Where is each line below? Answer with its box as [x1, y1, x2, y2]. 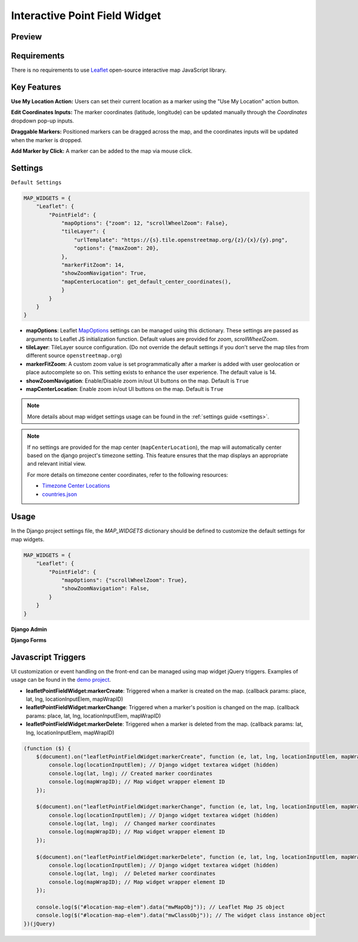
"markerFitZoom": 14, [61, 261, 125, 268]
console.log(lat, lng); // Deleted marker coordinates [48, 870, 216, 877]
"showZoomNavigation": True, [61, 270, 147, 277]
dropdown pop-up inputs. [11, 117, 75, 124]
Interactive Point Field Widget [11, 9, 161, 22]
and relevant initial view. [27, 460, 87, 467]
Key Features [11, 82, 61, 92]
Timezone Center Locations [42, 482, 110, 490]
